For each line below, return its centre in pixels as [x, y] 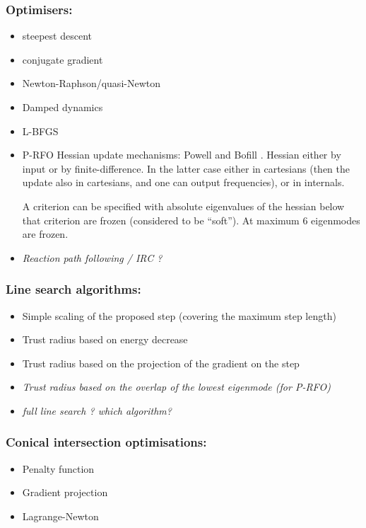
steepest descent [57, 36]
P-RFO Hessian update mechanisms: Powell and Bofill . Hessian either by [182, 155]
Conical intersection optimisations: [106, 442]
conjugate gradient [63, 59]
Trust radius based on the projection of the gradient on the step [161, 363]
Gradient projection [65, 492]
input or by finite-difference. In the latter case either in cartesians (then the [186, 168]
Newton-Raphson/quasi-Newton [91, 83]
